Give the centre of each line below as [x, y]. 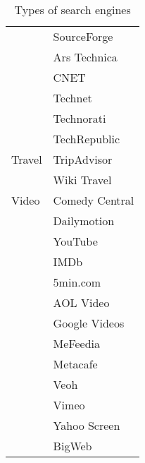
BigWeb [72, 446]
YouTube [75, 241]
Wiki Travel [82, 180]
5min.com [77, 282]
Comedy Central [94, 200]
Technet [72, 98]
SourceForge [83, 36]
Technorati [80, 118]
